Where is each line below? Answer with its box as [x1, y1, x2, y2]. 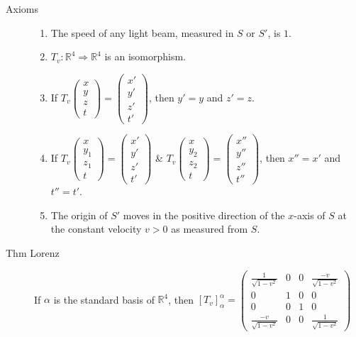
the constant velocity [50, 221, 142, 236]
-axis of [294, 207, 326, 222]
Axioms [6, 1, 38, 16]
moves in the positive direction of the [123, 207, 285, 222]
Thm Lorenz [6, 245, 60, 260]
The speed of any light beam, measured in [50, 25, 234, 40]
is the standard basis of [53, 292, 155, 306]
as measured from [171, 221, 248, 236]
